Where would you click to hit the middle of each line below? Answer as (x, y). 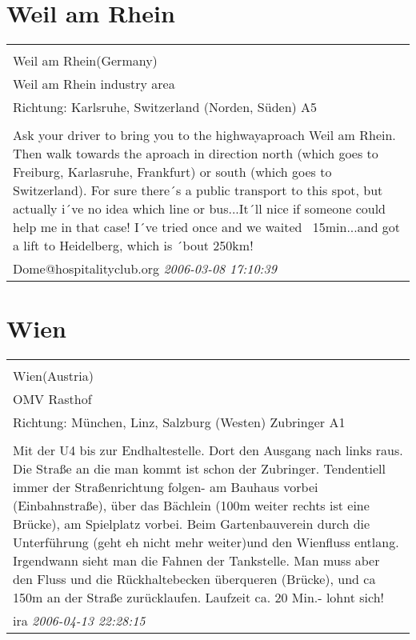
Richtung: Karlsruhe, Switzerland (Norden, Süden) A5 (165, 107)
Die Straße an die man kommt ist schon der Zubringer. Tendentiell (199, 469)
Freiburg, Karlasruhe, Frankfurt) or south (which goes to (172, 172)
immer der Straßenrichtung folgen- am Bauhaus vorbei (166, 487)
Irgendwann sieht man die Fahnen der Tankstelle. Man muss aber (196, 561)
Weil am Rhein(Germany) (85, 61)
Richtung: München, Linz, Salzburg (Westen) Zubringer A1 (179, 422)
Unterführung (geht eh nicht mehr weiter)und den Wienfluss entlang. (206, 542)
